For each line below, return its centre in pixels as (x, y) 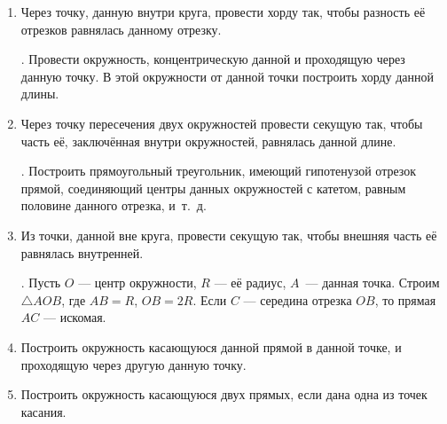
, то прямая (405, 299)
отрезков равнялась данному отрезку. (121, 29)
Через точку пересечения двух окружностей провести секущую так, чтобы (222, 123)
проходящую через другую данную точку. (133, 364)
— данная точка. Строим (372, 283)
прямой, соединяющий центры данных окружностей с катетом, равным (213, 188)
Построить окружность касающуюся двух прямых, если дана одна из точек (224, 394)
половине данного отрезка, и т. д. (114, 205)
